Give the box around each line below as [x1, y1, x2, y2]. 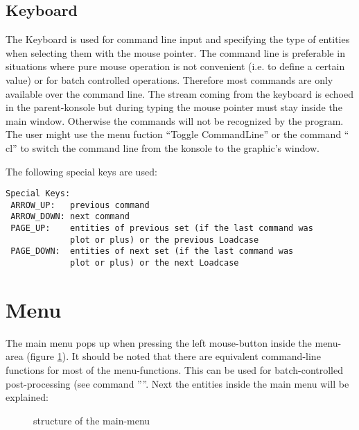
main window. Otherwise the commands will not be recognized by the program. [6, 113, 344, 128]
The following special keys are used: [6, 164, 157, 178]
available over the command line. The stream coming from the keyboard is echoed [6, 86, 353, 101]
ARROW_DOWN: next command [10, 212, 130, 222]
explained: [6, 390, 49, 404]
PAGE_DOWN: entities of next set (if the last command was [10, 246, 294, 257]
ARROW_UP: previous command [10, 200, 150, 210]
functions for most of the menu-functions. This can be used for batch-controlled [6, 363, 344, 377]
